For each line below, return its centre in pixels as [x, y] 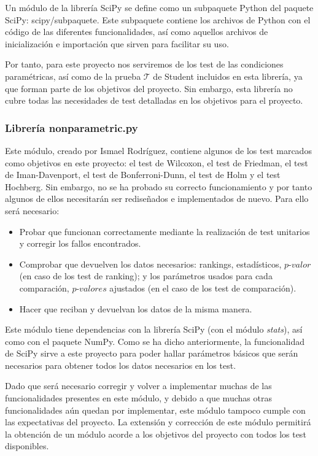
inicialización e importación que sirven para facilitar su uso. [117, 43]
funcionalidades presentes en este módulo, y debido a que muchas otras [138, 398]
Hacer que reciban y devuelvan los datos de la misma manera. [136, 308]
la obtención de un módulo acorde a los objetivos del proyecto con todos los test [156, 434]
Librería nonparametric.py [72, 127]
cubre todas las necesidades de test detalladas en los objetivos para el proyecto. [154, 100]
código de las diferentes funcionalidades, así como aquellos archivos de [137, 32]
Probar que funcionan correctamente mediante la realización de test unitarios [165, 231]
